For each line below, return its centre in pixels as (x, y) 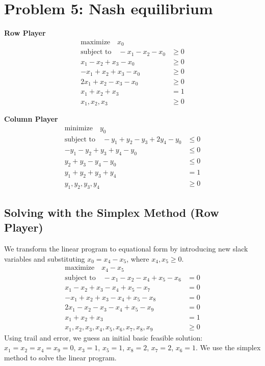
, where (138, 258)
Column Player (31, 119)
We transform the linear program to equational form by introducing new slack (126, 249)
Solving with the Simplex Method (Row (112, 213)
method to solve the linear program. (60, 358)
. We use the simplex (228, 347)
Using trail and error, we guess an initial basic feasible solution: (103, 337)
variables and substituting (45, 258)
